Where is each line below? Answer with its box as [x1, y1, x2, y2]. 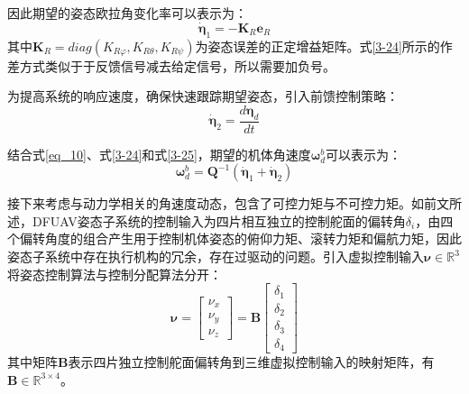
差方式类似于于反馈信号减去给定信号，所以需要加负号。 [7, 56, 336, 75]
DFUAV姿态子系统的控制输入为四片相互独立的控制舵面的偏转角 [32, 211, 406, 230]
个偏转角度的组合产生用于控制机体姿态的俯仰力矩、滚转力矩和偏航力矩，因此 [7, 229, 462, 248]
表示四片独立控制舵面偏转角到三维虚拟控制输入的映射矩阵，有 [68, 353, 435, 371]
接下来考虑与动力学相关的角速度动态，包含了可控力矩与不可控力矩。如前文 [7, 194, 449, 213]
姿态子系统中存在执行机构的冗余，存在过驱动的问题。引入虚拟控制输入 [7, 247, 424, 265]
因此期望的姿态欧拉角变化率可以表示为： [7, 4, 247, 22]
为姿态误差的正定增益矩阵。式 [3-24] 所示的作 [195, 36, 453, 55]
